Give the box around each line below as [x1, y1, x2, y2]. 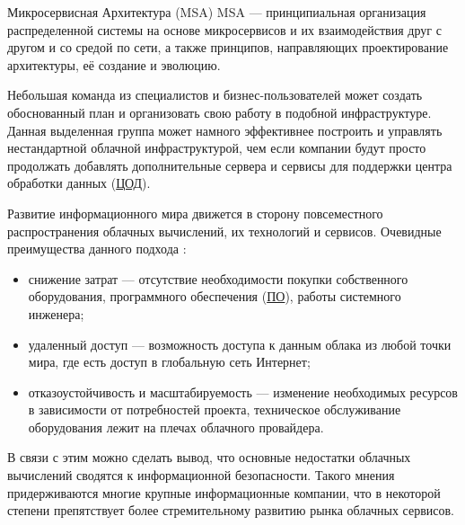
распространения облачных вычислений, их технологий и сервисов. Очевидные [7, 221, 442, 240]
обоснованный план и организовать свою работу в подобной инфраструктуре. [7, 102, 432, 121]
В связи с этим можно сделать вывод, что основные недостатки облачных [7, 448, 411, 467]
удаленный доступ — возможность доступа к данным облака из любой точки [28, 334, 452, 353]
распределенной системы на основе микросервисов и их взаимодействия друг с [7, 20, 442, 39]
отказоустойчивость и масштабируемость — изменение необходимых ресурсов [28, 382, 458, 401]
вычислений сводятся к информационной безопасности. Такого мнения [7, 466, 395, 485]
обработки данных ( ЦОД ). [7, 174, 151, 192]
